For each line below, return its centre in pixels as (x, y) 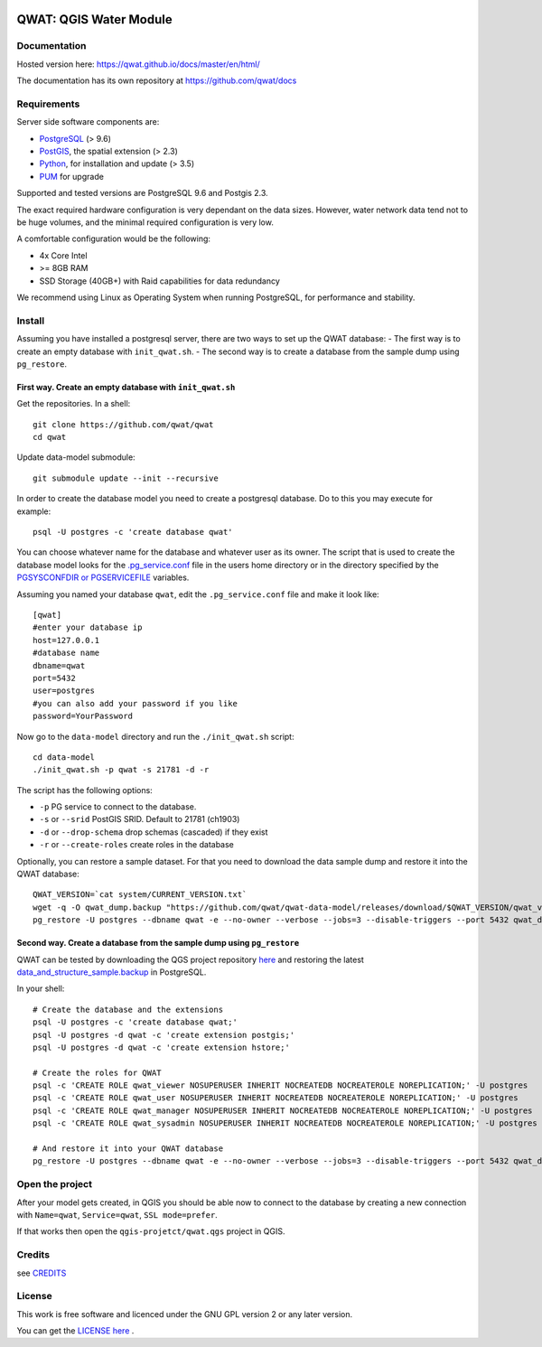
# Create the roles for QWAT (97, 1072)
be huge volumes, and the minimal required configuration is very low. (145, 222)
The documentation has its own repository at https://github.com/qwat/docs (157, 80)
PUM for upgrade (71, 176)
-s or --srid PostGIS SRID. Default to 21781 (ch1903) (140, 819)
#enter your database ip (88, 627)
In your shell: (41, 988)
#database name (66, 653)
